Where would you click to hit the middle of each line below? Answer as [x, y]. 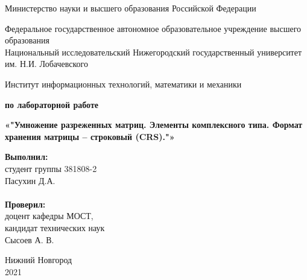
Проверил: [25, 204]
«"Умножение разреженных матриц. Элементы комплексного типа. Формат [154, 125]
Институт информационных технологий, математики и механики [123, 84]
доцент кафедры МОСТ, [49, 216]
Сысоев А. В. [30, 239]
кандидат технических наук [55, 227]
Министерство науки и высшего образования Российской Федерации [131, 8]
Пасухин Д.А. [30, 180]
